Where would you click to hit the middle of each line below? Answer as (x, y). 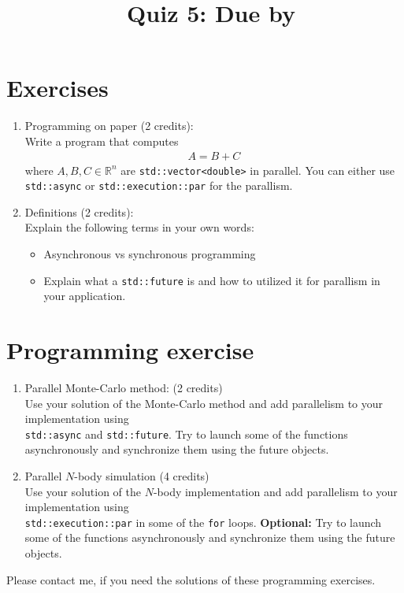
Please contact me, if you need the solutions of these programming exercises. (191, 579)
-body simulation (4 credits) (142, 476)
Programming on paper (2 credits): (109, 126)
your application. (85, 296)
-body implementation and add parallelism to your (275, 491)
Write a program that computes (102, 141)
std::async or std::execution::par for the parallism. (159, 185)
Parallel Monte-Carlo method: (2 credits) (124, 387)
